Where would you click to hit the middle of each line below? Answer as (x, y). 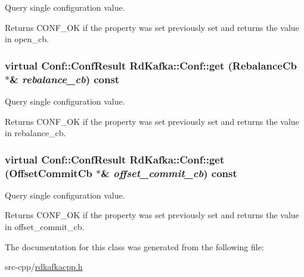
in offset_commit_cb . (45, 227)
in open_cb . (27, 39)
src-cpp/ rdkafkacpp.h (44, 267)
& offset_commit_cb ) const (169, 173)
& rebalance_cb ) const (65, 79)
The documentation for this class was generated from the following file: (134, 246)
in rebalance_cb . (35, 133)
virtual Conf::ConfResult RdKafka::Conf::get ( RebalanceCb (151, 65)
